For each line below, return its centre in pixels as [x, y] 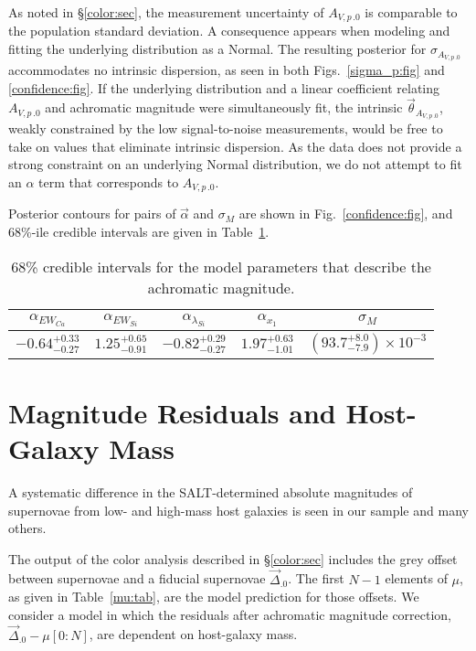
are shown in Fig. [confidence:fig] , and [346, 213]
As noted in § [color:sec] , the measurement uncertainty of [166, 12]
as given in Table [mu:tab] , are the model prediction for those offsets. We [214, 597]
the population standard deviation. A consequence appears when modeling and [229, 31]
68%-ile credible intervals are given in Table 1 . [139, 231]
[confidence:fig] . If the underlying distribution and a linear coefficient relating [224, 87]
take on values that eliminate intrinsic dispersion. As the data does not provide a [235, 146]
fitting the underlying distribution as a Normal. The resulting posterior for [217, 49]
